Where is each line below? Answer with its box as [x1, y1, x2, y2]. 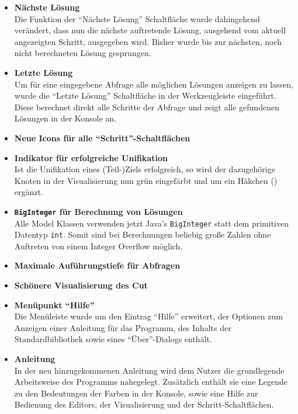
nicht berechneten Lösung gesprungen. [14, 47, 151, 59]
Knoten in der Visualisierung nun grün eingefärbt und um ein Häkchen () [14, 174, 278, 186]
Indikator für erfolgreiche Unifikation [14, 151, 168, 163]
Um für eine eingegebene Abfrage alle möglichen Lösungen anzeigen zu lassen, [14, 78, 294, 90]
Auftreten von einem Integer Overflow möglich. [14, 239, 183, 252]
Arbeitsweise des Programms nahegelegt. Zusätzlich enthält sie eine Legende [14, 375, 287, 388]
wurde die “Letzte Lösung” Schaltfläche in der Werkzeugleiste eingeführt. [14, 89, 276, 102]
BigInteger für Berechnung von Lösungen [14, 205, 183, 217]
